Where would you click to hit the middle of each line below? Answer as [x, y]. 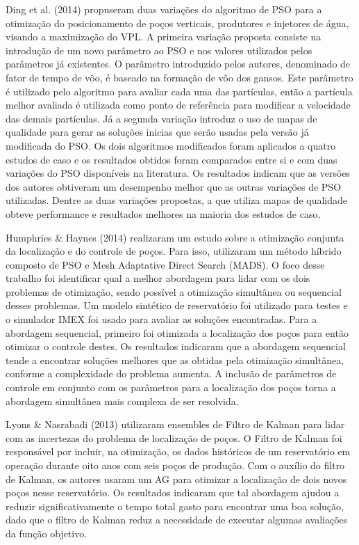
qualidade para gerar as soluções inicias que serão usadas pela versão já [157, 132]
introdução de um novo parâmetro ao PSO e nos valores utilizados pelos [159, 50]
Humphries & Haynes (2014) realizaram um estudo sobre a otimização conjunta [175, 237]
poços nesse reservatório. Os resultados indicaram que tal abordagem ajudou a [173, 492]
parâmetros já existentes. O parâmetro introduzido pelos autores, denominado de [178, 64]
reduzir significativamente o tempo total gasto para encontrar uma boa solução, [175, 506]
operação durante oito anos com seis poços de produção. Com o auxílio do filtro [175, 465]
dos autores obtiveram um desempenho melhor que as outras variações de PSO [174, 186]
